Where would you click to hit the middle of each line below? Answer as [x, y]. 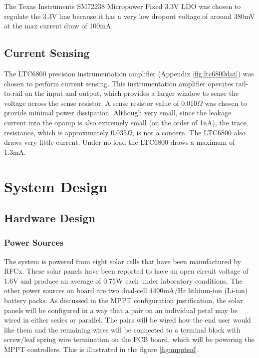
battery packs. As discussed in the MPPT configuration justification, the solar [124, 300]
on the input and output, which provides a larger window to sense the [132, 93]
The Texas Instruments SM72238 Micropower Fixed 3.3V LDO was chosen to [123, 6]
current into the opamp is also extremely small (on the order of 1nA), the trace [125, 122]
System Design [56, 186]
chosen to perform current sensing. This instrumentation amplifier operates [119, 83]
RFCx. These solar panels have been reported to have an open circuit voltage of [126, 271]
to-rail [13, 93]
